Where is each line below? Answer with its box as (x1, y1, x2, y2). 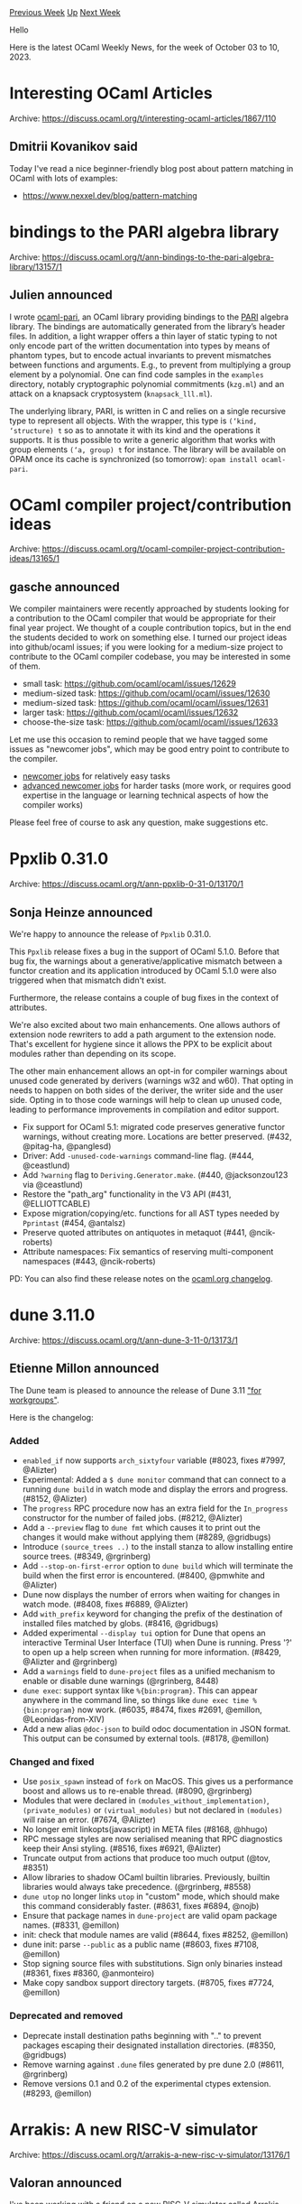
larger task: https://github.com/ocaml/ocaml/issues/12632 (22, 707, 239, 718)
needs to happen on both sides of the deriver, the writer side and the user (9, 1085, 284, 1096)
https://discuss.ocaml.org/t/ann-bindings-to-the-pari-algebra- (41, 251, 275, 263)
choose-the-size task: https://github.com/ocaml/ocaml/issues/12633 (22, 717, 279, 727)
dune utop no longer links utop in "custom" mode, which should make (22, 1891, 280, 1902)
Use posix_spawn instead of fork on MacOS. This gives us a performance (22, 1776, 294, 1787)
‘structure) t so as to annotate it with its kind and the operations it (9, 424, 261, 435)
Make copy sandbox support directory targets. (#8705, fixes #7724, (22, 1977, 275, 1988)
